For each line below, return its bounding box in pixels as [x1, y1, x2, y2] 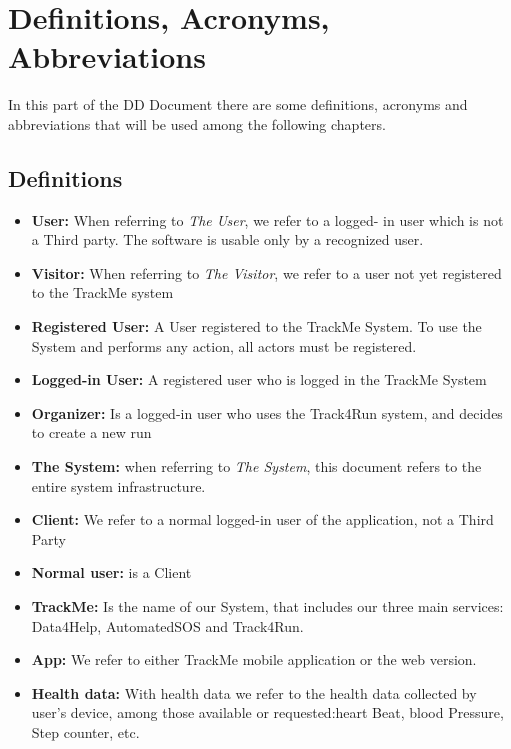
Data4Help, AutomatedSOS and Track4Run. [31, 615, 304, 636]
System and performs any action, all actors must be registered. [31, 335, 417, 356]
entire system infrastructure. [31, 475, 206, 496]
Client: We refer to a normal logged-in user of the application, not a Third [31, 509, 494, 530]
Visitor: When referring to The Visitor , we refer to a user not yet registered [31, 262, 502, 283]
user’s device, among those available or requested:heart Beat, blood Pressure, [31, 702, 504, 723]
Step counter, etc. [31, 721, 140, 742]
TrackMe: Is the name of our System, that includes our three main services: [31, 596, 504, 617]
